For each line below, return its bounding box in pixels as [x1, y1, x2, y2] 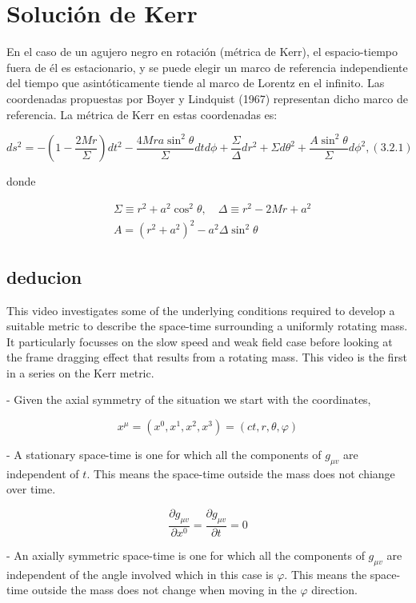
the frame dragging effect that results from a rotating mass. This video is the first [6, 349, 407, 365]
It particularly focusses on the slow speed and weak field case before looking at [6, 333, 393, 349]
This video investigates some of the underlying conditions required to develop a [6, 301, 395, 318]
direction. [311, 581, 358, 598]
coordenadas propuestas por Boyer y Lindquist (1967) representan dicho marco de [6, 90, 408, 106]
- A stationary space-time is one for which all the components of [6, 446, 322, 463]
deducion [6, 264, 82, 289]
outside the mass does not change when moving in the [31, 581, 297, 598]
